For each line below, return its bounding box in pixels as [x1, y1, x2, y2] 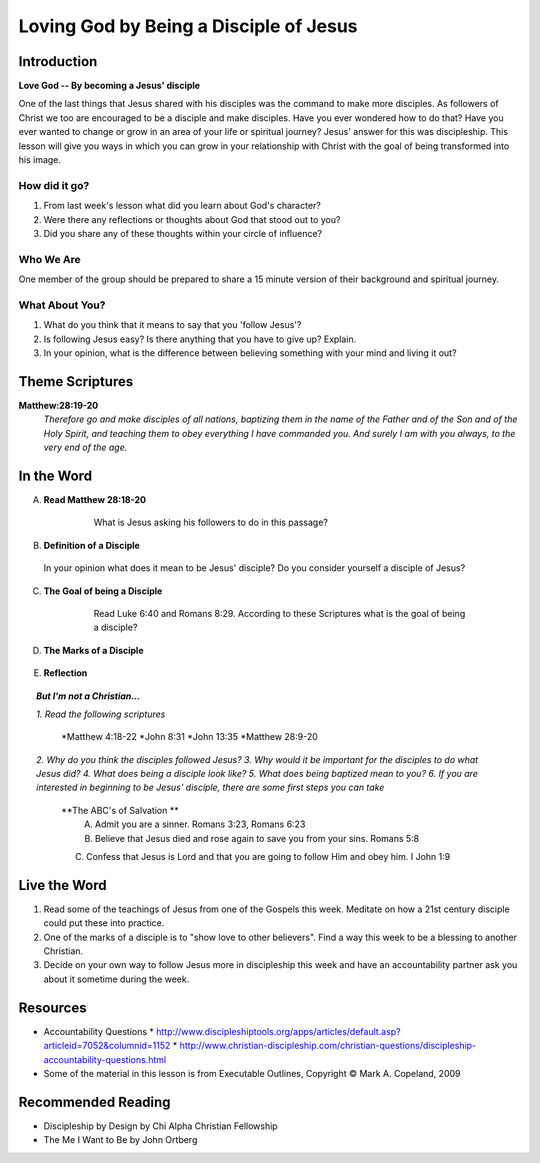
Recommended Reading [18, 1093, 171, 1110]
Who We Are [18, 252, 82, 266]
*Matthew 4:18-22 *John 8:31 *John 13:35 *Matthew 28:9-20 [61, 731, 319, 743]
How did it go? [18, 178, 90, 192]
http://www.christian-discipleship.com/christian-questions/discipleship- [179, 1040, 477, 1052]
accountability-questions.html [43, 1053, 167, 1065]
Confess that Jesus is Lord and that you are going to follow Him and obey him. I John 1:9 [86, 851, 451, 863]
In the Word [18, 467, 93, 484]
